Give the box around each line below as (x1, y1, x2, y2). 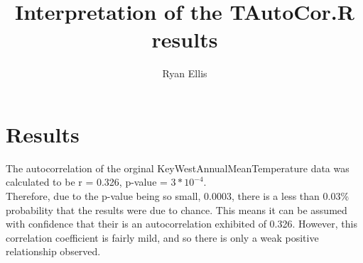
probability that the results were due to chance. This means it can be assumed (6, 202, 347, 217)
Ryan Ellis (162, 66, 207, 81)
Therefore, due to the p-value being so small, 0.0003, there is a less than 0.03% (6, 189, 350, 203)
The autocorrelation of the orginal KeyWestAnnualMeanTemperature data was (6, 160, 350, 175)
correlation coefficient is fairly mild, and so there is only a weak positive (6, 230, 319, 245)
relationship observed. (6, 244, 101, 259)
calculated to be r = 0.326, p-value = (6, 174, 168, 189)
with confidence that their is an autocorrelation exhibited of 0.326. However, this (6, 216, 357, 231)
